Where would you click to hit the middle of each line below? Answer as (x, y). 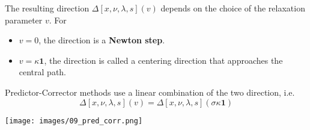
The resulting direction (47, 8)
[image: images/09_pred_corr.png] (74, 121)
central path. (43, 72)
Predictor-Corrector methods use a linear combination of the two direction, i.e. (150, 92)
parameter (24, 20)
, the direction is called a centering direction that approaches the (163, 60)
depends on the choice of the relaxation (233, 8)
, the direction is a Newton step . (102, 40)
